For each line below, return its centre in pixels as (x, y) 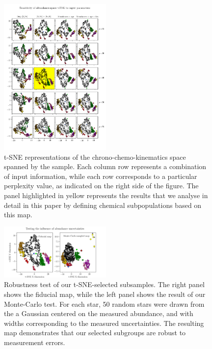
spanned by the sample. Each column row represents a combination (105, 166)
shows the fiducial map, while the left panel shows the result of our (105, 294)
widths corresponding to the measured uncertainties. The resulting (104, 323)
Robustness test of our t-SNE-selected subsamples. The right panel (104, 284)
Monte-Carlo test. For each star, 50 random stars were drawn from (104, 304)
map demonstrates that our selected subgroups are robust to (95, 333)
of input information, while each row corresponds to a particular (101, 176)
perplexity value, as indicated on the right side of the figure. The (101, 186)
